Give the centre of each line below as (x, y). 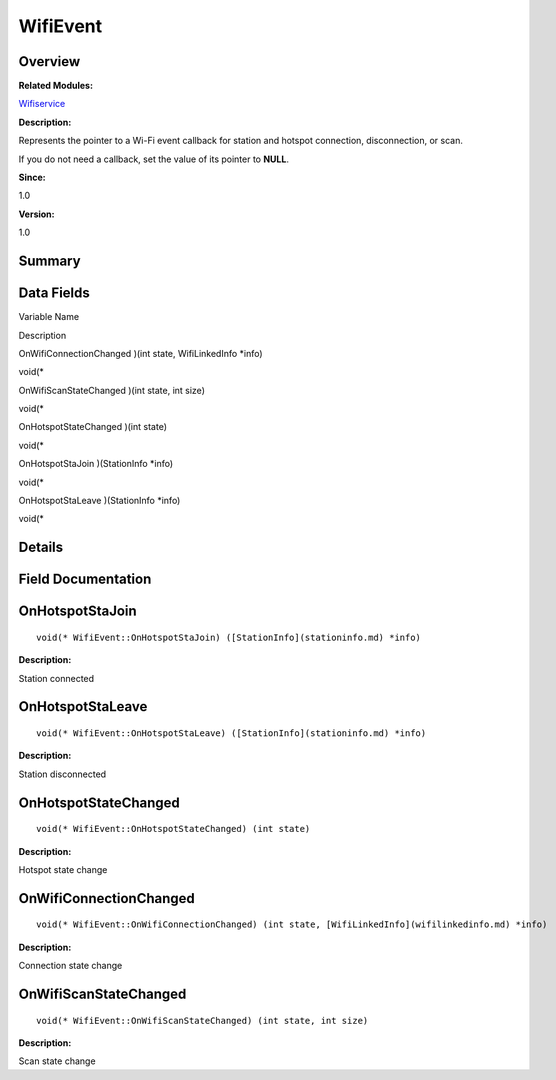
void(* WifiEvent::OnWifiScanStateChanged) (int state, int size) (202, 1020)
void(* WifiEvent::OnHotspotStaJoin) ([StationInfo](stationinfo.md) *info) (229, 637)
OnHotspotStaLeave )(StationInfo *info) (99, 501)
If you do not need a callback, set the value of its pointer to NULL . (154, 159)
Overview (49, 61)
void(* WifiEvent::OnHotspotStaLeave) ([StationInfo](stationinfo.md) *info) (231, 733)
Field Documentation (85, 579)
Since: (32, 177)
